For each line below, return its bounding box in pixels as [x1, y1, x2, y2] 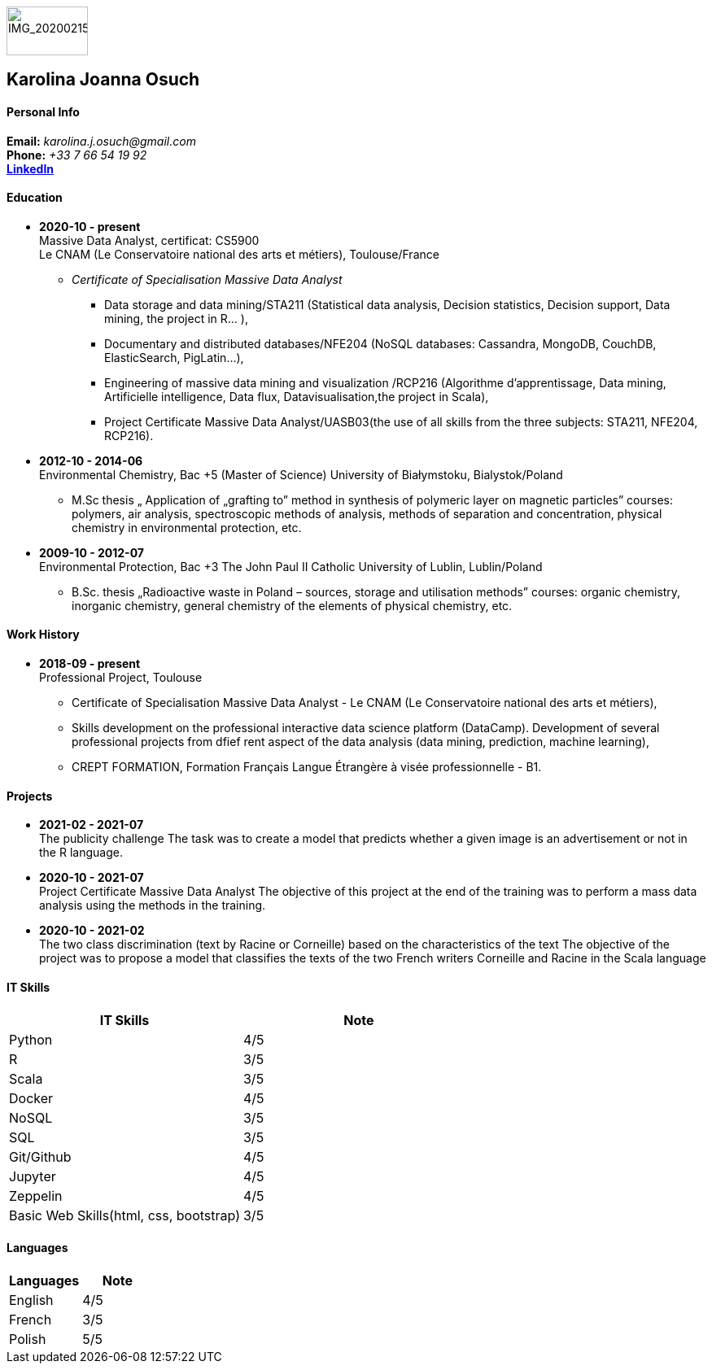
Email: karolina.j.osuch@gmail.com [7, 133, 196, 148]
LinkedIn [7, 161, 55, 176]
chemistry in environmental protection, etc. [72, 520, 302, 534]
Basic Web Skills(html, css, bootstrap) [9, 1206, 240, 1224]
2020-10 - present [39, 219, 141, 233]
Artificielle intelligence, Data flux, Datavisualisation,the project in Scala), [104, 389, 489, 404]
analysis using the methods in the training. [39, 898, 266, 913]
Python [9, 1031, 53, 1048]
